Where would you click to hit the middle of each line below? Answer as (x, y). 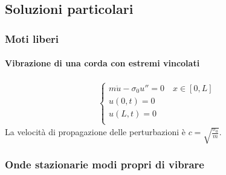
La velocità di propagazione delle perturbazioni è (95, 132)
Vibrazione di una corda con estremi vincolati (102, 63)
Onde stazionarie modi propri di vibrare (105, 164)
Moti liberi (32, 38)
